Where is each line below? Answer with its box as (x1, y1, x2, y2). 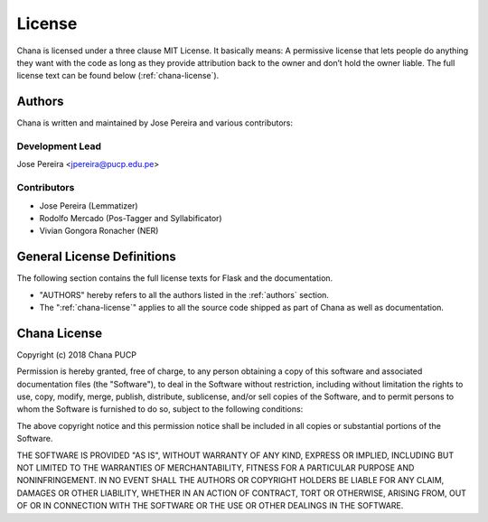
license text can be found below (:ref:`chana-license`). (16, 70, 220, 81)
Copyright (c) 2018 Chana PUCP (16, 349, 137, 360)
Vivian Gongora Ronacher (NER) (39, 226, 159, 237)
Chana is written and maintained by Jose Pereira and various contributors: (16, 117, 294, 128)
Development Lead (16, 140, 101, 153)
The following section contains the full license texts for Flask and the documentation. (16, 273, 333, 284)
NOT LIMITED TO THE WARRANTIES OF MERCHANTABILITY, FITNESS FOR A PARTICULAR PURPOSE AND (16, 462, 415, 473)
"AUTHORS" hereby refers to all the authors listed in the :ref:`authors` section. (39, 289, 330, 300)
